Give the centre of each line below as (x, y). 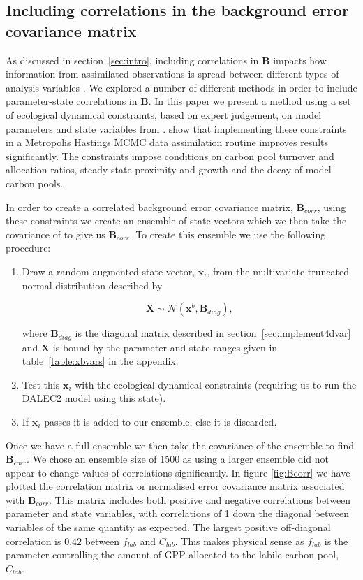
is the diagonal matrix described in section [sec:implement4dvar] (213, 333)
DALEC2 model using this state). (94, 398)
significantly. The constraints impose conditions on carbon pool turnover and (170, 155)
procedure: (28, 248)
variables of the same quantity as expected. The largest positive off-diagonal (168, 527)
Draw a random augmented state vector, (109, 271)
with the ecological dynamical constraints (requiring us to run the (216, 384)
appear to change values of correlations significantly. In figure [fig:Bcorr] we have (178, 472)
